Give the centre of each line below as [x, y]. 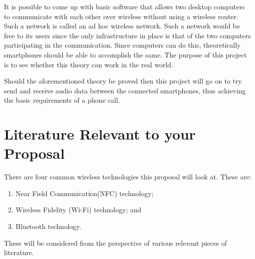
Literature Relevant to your [100, 134]
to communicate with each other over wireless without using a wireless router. [121, 16]
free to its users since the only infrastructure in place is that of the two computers [127, 35]
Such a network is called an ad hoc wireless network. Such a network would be [122, 26]
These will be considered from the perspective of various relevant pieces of [115, 243]
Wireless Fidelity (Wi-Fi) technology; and [78, 210]
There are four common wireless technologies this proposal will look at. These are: [128, 177]
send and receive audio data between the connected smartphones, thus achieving [125, 90]
